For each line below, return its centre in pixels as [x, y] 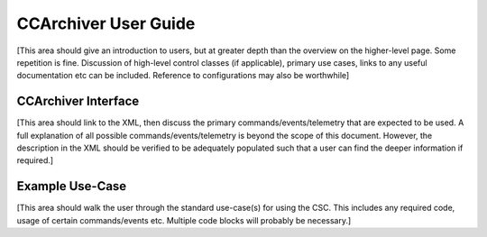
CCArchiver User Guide [106, 23]
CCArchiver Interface [78, 101]
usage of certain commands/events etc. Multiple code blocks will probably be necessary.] [184, 220]
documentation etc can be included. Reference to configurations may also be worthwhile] [183, 76]
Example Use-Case [72, 186]
